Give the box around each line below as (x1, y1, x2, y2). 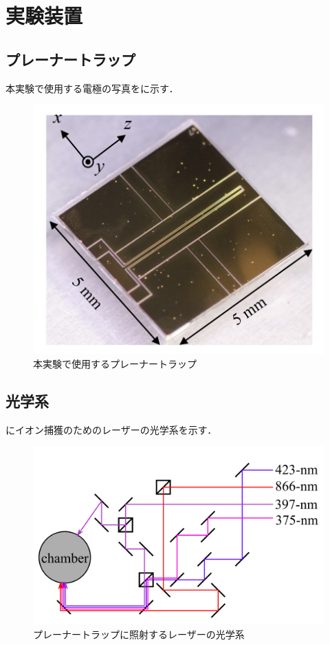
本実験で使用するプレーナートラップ (33, 356, 197, 370)
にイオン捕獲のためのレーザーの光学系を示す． (5, 422, 217, 436)
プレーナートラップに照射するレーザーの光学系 (33, 626, 245, 641)
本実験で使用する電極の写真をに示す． (5, 81, 179, 95)
